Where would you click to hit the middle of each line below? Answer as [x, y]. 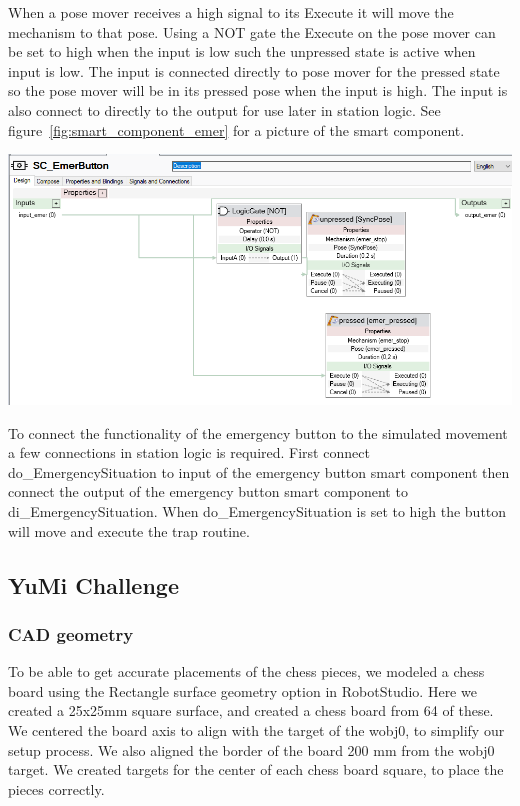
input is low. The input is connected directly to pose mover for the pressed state [254, 70]
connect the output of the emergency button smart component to [208, 491]
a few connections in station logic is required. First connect [189, 452]
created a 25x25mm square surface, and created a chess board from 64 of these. [251, 710]
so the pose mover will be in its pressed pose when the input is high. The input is [258, 90]
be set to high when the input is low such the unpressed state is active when [242, 51]
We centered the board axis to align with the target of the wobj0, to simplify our [256, 730]
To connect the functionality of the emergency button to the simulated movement [258, 432]
